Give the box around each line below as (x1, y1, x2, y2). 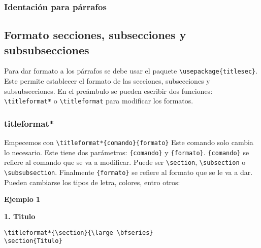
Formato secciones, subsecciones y (4, 27, 186, 43)
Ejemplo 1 (4, 194, 41, 204)
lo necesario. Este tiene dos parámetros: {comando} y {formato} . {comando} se (4, 147, 249, 157)
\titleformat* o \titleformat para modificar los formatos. (4, 95, 193, 106)
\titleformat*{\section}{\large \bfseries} (4, 229, 153, 236)
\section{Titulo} (4, 237, 62, 245)
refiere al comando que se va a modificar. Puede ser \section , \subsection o (4, 157, 246, 167)
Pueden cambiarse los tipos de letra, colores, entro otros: (4, 176, 180, 187)
